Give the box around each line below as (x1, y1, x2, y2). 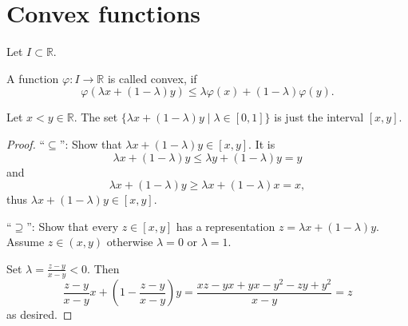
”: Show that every (26, 217, 119, 234)
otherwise (106, 233, 153, 250)
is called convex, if (107, 70, 197, 86)
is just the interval (274, 109, 364, 125)
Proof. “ (6, 135, 46, 152)
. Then (87, 260, 120, 276)
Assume (6, 233, 45, 250)
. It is (248, 135, 275, 152)
